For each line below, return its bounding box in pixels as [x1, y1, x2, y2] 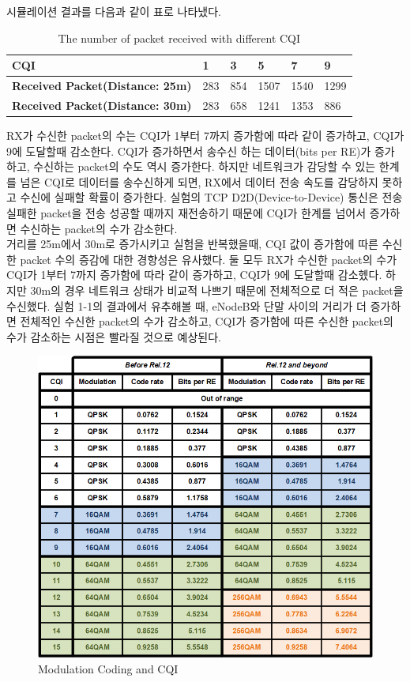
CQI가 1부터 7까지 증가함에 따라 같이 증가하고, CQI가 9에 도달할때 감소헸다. [6, 266, 382, 283]
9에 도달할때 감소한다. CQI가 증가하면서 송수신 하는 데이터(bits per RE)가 [6, 142, 371, 159]
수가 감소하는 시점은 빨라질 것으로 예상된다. [6, 328, 221, 345]
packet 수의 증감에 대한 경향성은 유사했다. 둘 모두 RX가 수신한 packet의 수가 [20, 251, 397, 267]
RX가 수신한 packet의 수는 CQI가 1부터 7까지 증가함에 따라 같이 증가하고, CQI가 [6, 126, 404, 143]
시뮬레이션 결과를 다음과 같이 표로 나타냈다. [6, 3, 221, 19]
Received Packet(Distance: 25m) [12, 77, 192, 94]
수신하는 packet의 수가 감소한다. [20, 220, 178, 236]
